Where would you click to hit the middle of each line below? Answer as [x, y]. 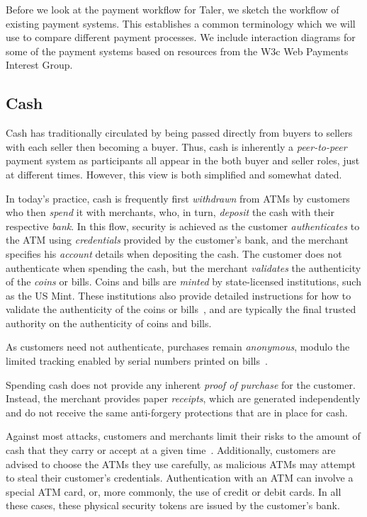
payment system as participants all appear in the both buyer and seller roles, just [183, 160]
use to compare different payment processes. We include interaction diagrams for [181, 37]
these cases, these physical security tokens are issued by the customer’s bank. [173, 505]
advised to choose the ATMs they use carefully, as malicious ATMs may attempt [181, 464]
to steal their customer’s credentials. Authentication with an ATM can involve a [180, 478]
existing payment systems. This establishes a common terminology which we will [181, 23]
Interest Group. [39, 65]
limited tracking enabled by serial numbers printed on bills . [137, 361]
